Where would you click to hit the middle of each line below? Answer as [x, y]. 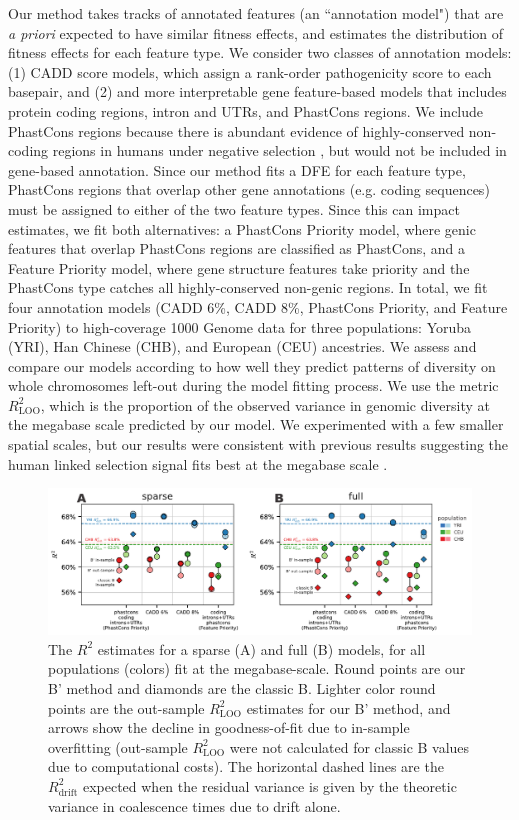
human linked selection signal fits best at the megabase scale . [198, 463]
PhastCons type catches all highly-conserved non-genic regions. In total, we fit [248, 287]
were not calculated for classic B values [349, 746]
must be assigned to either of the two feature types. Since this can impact [234, 208]
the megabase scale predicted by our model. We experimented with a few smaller [256, 424]
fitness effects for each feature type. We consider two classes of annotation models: [260, 52]
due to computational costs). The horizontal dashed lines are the [246, 766]
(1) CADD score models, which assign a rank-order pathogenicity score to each [250, 71]
